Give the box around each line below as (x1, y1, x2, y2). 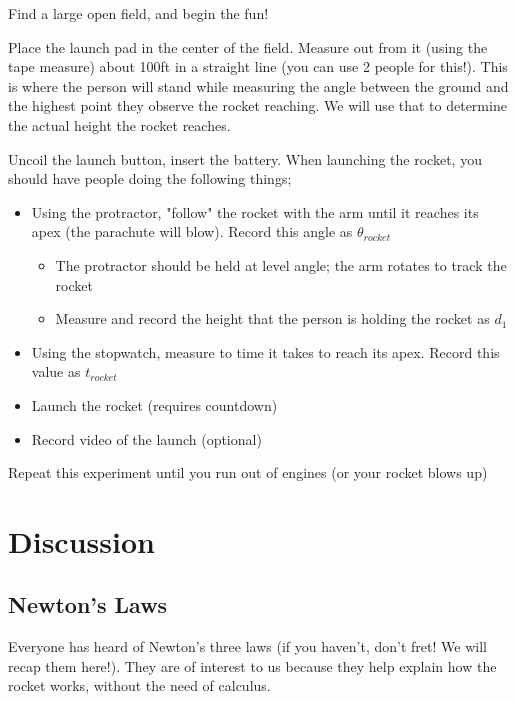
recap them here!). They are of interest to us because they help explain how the (8, 655, 497, 676)
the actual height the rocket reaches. (8, 114, 231, 135)
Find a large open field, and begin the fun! (8, 3, 269, 23)
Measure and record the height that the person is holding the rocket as (55, 308, 490, 329)
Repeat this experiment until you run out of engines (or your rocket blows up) (8, 462, 488, 483)
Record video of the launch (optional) (31, 428, 262, 449)
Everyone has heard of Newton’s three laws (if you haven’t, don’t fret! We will (8, 636, 487, 657)
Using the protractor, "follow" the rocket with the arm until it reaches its (31, 201, 479, 222)
